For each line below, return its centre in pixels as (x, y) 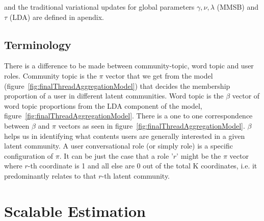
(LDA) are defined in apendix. (57, 17)
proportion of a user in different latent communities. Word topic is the (114, 96)
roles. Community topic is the (50, 75)
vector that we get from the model (159, 75)
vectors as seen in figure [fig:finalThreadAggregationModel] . (152, 125)
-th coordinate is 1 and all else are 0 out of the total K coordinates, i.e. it (142, 166)
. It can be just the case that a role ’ (116, 155)
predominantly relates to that (50, 175)
